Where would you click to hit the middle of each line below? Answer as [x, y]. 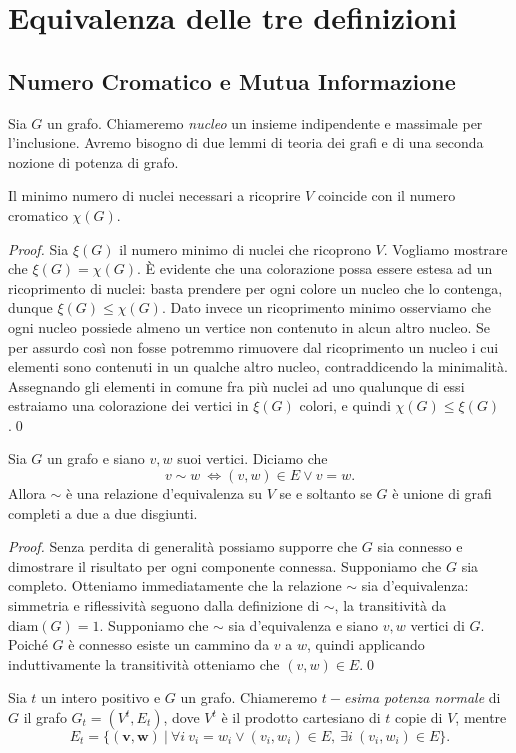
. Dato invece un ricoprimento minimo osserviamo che [326, 307]
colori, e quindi [345, 405]
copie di [419, 717]
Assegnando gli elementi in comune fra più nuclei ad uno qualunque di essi [236, 385]
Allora [27, 493]
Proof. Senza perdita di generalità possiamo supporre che [183, 546]
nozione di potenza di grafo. [93, 161]
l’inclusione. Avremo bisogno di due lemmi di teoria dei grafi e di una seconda [246, 142]
